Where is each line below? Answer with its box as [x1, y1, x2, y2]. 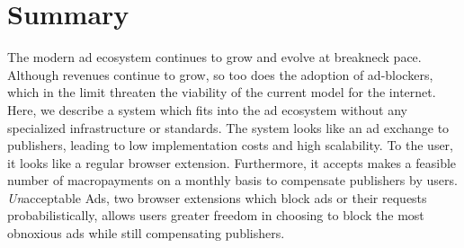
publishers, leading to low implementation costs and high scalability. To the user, [7, 136, 454, 155]
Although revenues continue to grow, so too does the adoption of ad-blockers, [7, 65, 433, 84]
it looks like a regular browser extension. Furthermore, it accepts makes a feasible [7, 153, 457, 172]
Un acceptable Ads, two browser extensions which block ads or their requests [7, 188, 427, 207]
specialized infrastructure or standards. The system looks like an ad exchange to [7, 118, 450, 137]
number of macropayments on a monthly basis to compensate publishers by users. [7, 171, 458, 190]
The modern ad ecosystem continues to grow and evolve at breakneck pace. [7, 48, 422, 66]
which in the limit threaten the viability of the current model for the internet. [7, 83, 436, 102]
